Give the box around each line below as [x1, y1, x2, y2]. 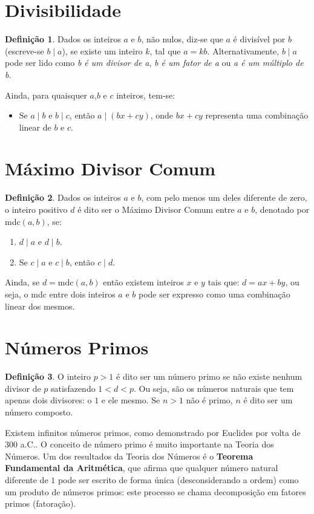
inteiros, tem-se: [116, 88, 175, 101]
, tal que [149, 44, 181, 57]
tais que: [208, 276, 240, 288]
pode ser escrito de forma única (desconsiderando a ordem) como [57, 473, 299, 486]
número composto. [5, 406, 73, 418]
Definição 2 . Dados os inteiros [5, 191, 121, 204]
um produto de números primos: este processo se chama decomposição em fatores [5, 485, 306, 498]
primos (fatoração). [5, 497, 76, 510]
